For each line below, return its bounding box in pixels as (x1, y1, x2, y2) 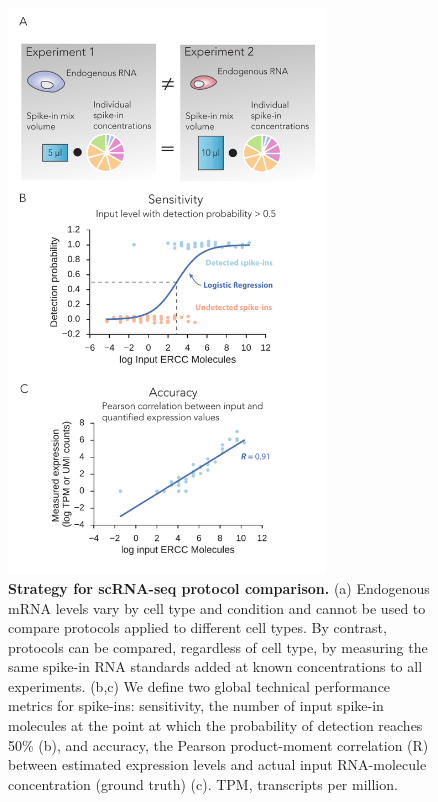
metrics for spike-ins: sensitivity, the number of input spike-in (8, 695, 384, 716)
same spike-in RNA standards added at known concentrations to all (8, 656, 423, 677)
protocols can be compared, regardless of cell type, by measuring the (8, 636, 428, 657)
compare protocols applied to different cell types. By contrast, (8, 617, 387, 638)
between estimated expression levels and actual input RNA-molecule (8, 754, 427, 775)
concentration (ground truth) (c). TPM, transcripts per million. (8, 773, 398, 794)
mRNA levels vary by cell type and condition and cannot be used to (8, 597, 426, 618)
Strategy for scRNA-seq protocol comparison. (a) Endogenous (8, 577, 430, 598)
